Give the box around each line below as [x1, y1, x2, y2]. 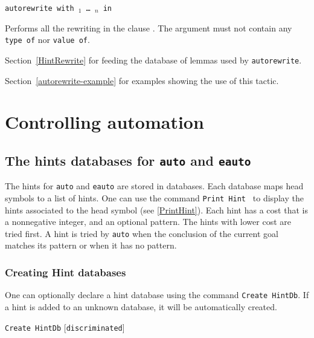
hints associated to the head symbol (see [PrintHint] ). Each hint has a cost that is [5, 203, 308, 216]
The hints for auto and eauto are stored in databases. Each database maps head [5, 180, 304, 192]
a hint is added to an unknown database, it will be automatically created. [5, 300, 277, 313]
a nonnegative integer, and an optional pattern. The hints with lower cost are [5, 215, 291, 228]
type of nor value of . [5, 33, 90, 46]
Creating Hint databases [5, 264, 126, 279]
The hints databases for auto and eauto [5, 151, 251, 169]
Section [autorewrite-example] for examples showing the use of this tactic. [5, 74, 279, 86]
